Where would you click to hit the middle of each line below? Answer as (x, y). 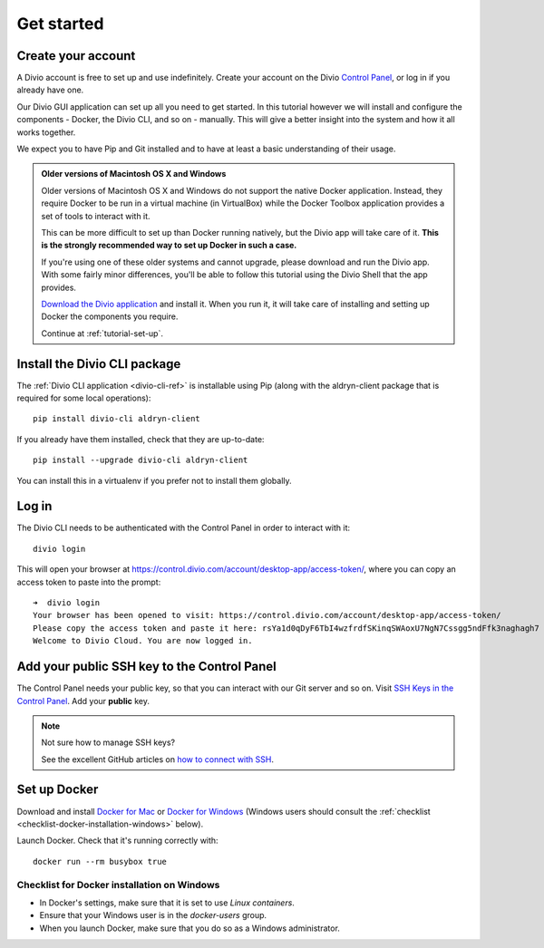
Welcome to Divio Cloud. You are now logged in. (143, 641)
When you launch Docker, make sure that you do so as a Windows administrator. (189, 928)
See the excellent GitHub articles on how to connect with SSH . (157, 759)
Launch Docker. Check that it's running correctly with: (117, 841)
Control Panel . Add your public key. (83, 701)
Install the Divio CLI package (99, 364)
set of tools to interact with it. (96, 216)
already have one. (50, 90)
